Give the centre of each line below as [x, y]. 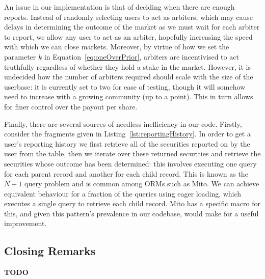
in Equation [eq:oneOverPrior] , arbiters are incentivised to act [141, 56]
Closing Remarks [50, 251]
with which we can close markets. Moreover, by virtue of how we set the [117, 47]
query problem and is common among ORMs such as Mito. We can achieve [142, 184]
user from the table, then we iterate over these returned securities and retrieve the [132, 154]
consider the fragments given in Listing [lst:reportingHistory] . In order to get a [127, 134]
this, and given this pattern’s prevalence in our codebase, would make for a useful [131, 213]
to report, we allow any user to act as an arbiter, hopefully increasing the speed [128, 36]
